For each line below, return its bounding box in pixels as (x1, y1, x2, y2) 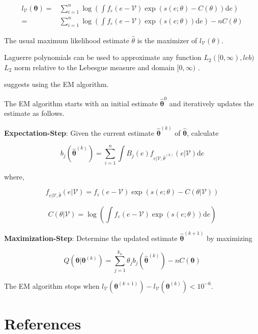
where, (4, 171, 24, 181)
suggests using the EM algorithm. (4, 79, 109, 89)
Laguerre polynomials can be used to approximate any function (4, 52, 202, 63)
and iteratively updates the (169, 98, 254, 108)
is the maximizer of (137, 35, 197, 45)
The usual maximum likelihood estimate (4, 35, 129, 45)
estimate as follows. (4, 108, 65, 118)
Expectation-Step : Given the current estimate (4, 127, 154, 138)
